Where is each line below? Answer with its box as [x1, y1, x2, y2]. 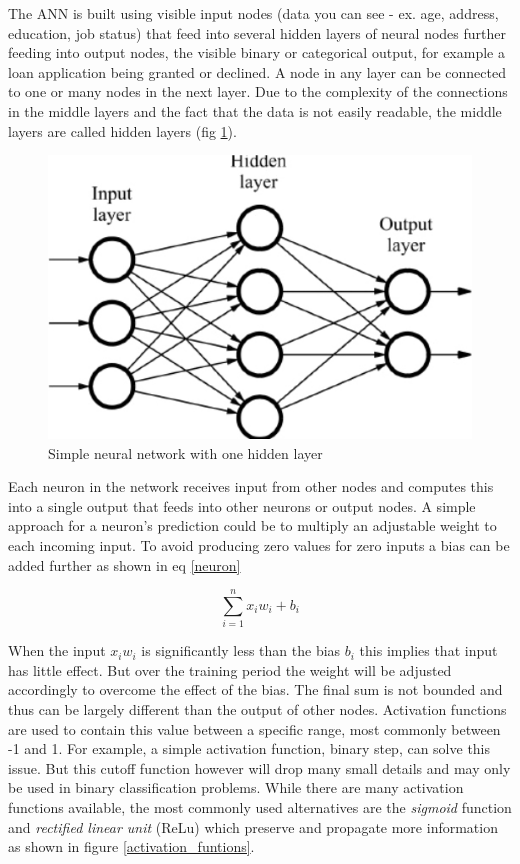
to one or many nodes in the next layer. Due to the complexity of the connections [8, 81, 508, 102]
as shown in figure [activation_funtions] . [8, 836, 255, 857]
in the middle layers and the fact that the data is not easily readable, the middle [8, 100, 502, 121]
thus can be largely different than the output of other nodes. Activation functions [8, 699, 507, 719]
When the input [8, 640, 106, 661]
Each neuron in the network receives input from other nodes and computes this [8, 476, 494, 497]
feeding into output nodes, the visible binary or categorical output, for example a [8, 42, 505, 63]
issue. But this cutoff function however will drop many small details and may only [8, 757, 511, 778]
